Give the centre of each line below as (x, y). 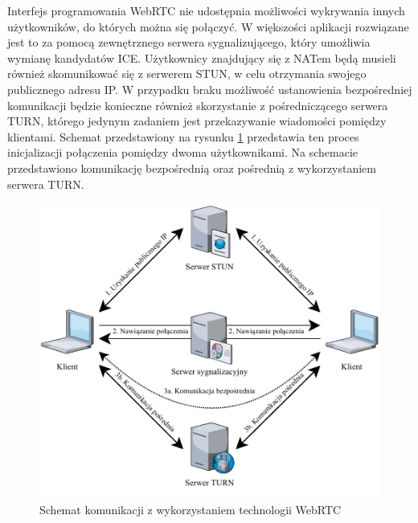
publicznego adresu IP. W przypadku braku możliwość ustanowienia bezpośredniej (210, 89)
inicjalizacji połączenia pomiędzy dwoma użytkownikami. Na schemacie (183, 152)
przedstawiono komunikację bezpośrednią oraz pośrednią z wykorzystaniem (192, 168)
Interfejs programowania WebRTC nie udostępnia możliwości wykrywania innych (206, 10)
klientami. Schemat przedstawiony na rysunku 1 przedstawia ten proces (183, 136)
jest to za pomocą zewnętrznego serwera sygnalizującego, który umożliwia (189, 42)
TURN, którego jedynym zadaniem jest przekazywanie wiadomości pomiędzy (197, 121)
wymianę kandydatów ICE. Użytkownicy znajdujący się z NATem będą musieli (202, 57)
